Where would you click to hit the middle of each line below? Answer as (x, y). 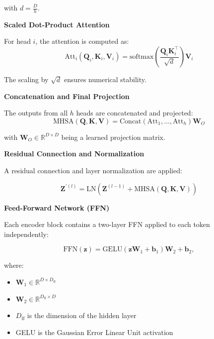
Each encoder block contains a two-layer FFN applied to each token (107, 224)
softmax (142, 57)
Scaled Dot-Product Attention (57, 24)
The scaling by (26, 79)
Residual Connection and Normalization (74, 154)
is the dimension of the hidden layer (82, 315)
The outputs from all (36, 113)
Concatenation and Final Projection (67, 96)
